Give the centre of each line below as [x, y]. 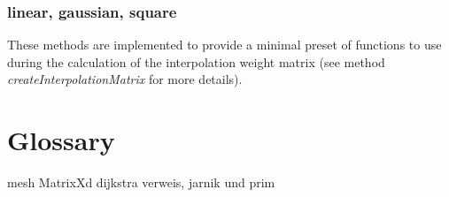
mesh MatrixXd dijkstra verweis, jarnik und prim [141, 182]
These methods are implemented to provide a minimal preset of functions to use [224, 45]
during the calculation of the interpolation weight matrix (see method [196, 61]
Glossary [61, 140]
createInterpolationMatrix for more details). [125, 79]
